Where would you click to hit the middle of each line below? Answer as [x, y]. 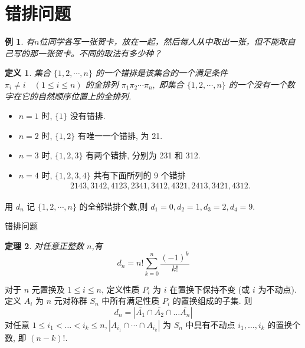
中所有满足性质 [131, 301]
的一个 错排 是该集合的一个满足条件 [161, 73]
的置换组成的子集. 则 [212, 301]
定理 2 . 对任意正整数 [44, 245]
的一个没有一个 [258, 84]
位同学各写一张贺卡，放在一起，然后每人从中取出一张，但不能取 [163, 42]
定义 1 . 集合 [28, 73]
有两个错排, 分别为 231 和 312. [143, 155]
